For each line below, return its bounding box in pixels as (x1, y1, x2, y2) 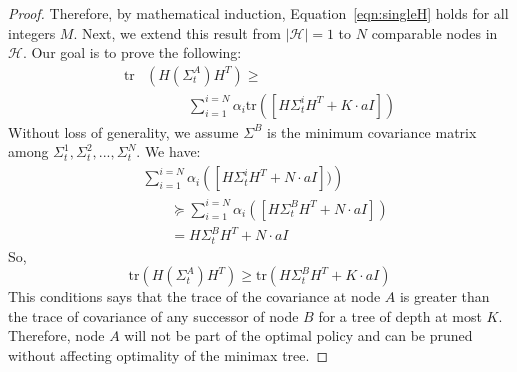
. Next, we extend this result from (73, 22, 281, 43)
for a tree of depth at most (318, 305, 482, 326)
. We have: (136, 141, 201, 162)
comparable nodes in (371, 22, 498, 43)
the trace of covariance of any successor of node (8, 305, 299, 326)
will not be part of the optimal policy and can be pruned (124, 325, 473, 346)
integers (8, 22, 56, 43)
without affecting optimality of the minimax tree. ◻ (8, 344, 329, 365)
